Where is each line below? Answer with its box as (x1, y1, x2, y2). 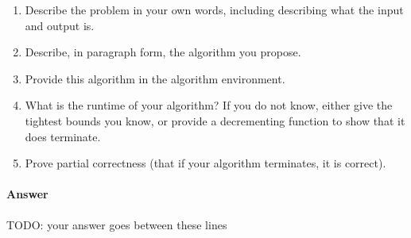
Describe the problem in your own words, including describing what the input (25, 2, 404, 17)
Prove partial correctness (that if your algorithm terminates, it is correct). (25, 155, 386, 171)
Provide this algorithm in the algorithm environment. (25, 70, 285, 86)
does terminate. (25, 128, 101, 144)
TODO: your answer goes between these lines (6, 216, 227, 232)
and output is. (25, 17, 95, 33)
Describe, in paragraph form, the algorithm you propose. (25, 44, 301, 60)
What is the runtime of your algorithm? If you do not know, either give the (25, 97, 393, 113)
